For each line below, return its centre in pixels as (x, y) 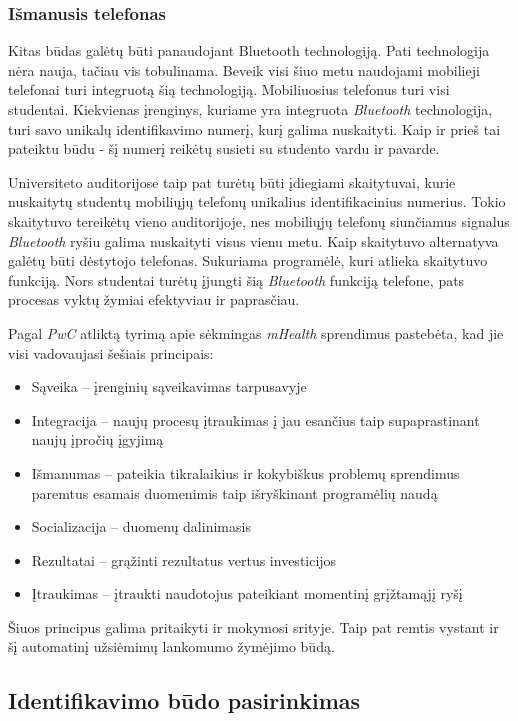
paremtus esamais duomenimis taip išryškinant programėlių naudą (234, 492)
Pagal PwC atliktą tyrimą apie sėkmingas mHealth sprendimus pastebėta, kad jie (256, 332)
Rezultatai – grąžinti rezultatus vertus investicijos (184, 559)
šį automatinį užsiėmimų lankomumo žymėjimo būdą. (171, 646)
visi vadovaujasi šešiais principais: (111, 352)
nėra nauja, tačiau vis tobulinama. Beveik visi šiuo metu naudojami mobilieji (244, 69)
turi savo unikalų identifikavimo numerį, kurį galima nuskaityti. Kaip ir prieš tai (254, 128)
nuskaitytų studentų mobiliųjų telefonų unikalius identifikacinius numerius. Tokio (257, 201)
